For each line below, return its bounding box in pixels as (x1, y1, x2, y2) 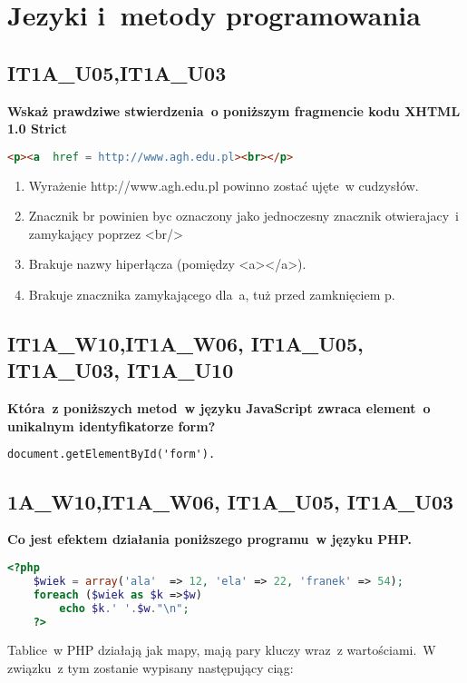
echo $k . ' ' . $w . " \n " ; (59, 601, 190, 615)
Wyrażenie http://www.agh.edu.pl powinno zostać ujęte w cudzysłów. (28, 175, 419, 194)
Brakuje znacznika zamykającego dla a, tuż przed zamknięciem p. (28, 285, 395, 304)
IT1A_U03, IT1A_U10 (7, 356, 234, 384)
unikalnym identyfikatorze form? (7, 416, 216, 435)
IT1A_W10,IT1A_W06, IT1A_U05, (7, 330, 364, 357)
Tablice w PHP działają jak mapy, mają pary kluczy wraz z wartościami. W (7, 640, 436, 659)
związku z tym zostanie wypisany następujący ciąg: (7, 658, 294, 678)
